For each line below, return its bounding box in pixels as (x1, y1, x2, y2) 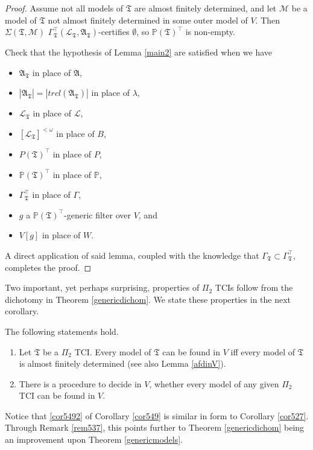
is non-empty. (185, 25, 235, 38)
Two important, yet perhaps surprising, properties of (5, 281, 200, 294)
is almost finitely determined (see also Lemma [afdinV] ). (19, 357, 226, 370)
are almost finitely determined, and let (134, 2, 277, 14)
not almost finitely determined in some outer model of (48, 13, 248, 26)
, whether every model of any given (149, 377, 279, 390)
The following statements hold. (5, 325, 119, 337)
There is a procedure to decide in (19, 377, 142, 390)
